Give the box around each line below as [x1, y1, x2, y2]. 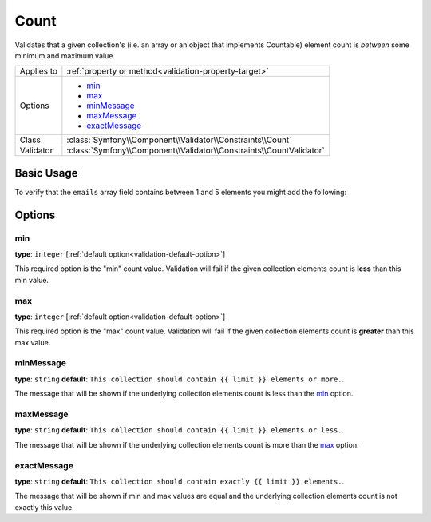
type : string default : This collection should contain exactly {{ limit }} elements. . [14, 476, 345, 486]
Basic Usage [14, 166, 78, 180]
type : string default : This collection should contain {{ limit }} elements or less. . [14, 425, 345, 435]
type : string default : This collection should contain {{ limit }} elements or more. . [14, 374, 345, 384]
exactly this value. [14, 502, 75, 512]
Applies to [19, 66, 58, 77]
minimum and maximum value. [14, 50, 116, 60]
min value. [14, 275, 49, 285]
